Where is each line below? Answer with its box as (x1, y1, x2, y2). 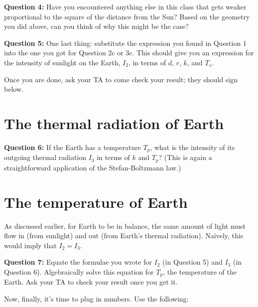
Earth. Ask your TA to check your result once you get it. (4, 277, 178, 287)
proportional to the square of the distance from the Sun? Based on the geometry (4, 11, 250, 21)
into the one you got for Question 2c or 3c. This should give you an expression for (4, 47, 254, 58)
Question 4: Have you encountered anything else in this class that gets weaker (4, 1, 247, 11)
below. (4, 84, 23, 94)
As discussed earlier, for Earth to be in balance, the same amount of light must (4, 220, 246, 231)
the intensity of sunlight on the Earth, (4, 57, 121, 67)
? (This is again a (158, 152, 212, 162)
